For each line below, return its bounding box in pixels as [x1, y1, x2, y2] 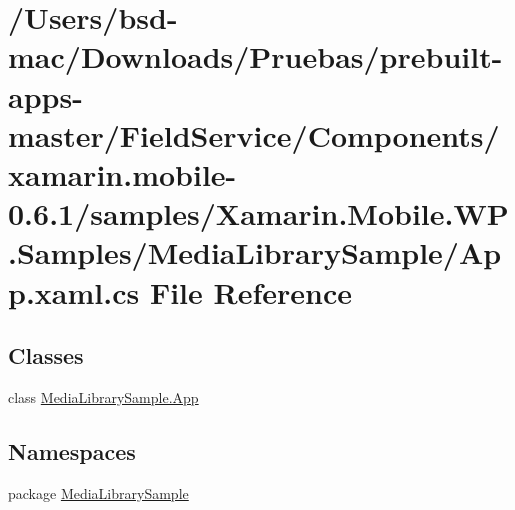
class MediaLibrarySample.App [8, 386, 199, 407]
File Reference [149, 271, 353, 312]
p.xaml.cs [8, 271, 140, 312]
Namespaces [8, 435, 136, 466]
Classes [8, 340, 84, 371]
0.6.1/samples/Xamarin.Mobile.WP [8, 193, 509, 234]
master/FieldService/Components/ [8, 114, 500, 155]
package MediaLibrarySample [8, 482, 189, 503]
